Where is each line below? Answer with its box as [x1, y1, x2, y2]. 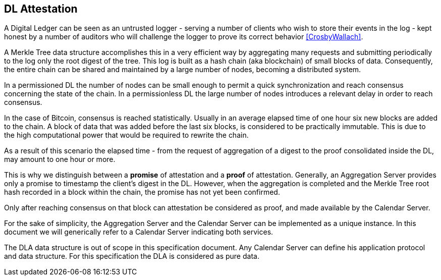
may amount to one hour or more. [4, 155, 116, 164]
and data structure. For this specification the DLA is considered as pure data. [4, 252, 259, 261]
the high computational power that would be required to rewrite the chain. [4, 131, 249, 140]
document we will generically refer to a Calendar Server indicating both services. [4, 228, 273, 237]
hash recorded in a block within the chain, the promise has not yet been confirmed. [4, 188, 280, 197]
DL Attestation [4, 3, 78, 15]
